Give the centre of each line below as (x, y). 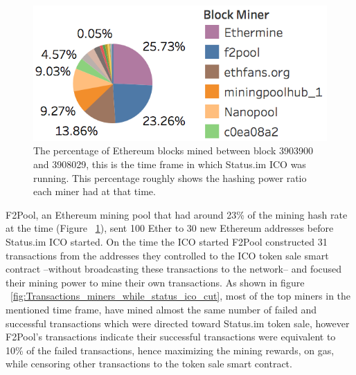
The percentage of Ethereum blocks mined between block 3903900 (173, 150)
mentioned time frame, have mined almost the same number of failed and (161, 309)
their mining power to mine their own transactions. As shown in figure (155, 282)
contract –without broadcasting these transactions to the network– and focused (174, 269)
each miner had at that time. (95, 191)
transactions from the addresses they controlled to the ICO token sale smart (167, 255)
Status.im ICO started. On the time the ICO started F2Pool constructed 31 (167, 241)
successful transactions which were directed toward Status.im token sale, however (178, 323)
